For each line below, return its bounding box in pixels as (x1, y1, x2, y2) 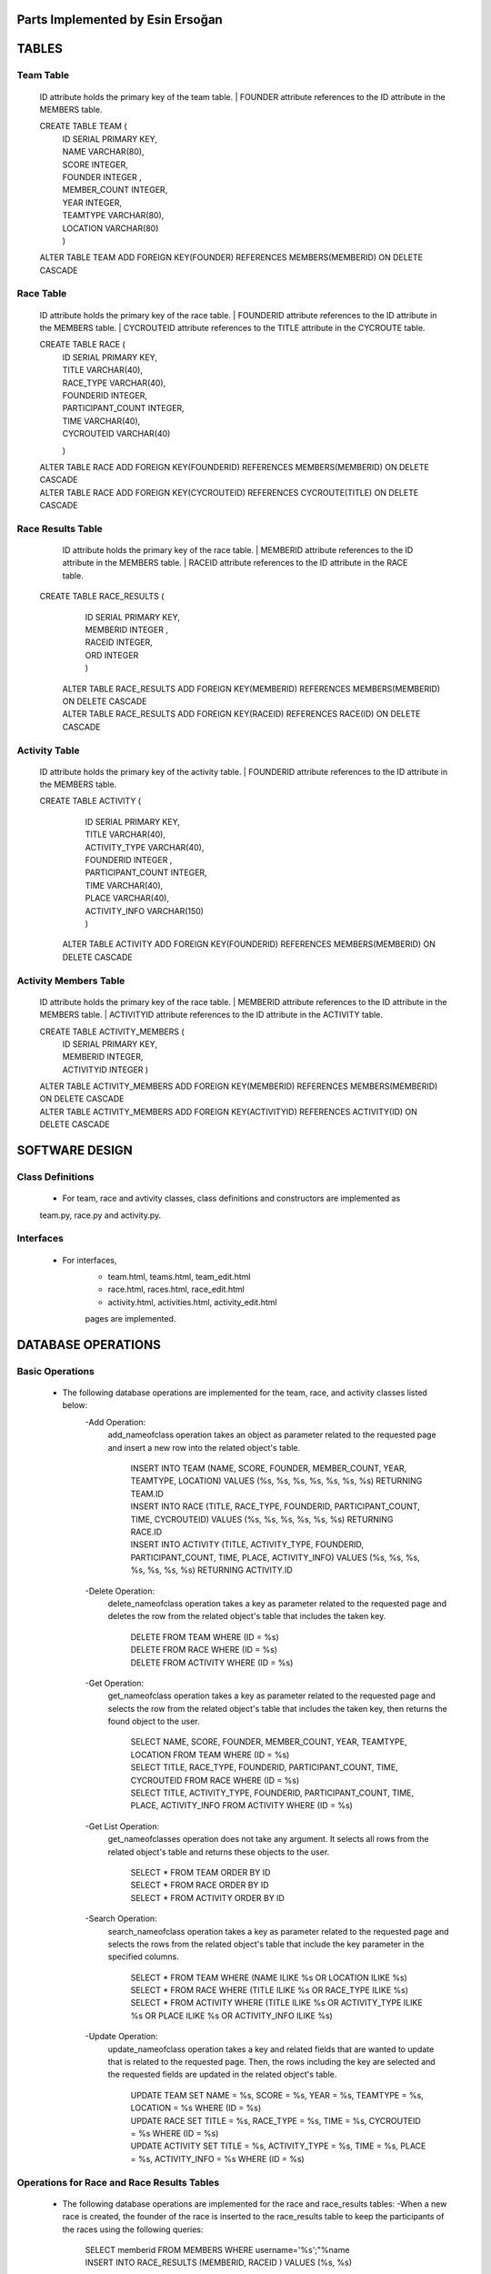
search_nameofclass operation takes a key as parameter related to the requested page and (107, 1926, 449, 1937)
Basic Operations (16, 1364, 95, 1377)
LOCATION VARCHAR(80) (62, 223, 159, 234)
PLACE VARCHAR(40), (85, 892, 170, 904)
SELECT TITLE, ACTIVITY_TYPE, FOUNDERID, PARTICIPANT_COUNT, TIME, (130, 1787, 414, 1798)
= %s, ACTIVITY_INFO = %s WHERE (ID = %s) (130, 2153, 305, 2164)
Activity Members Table (16, 974, 125, 987)
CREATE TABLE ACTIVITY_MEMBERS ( (39, 1026, 185, 1037)
